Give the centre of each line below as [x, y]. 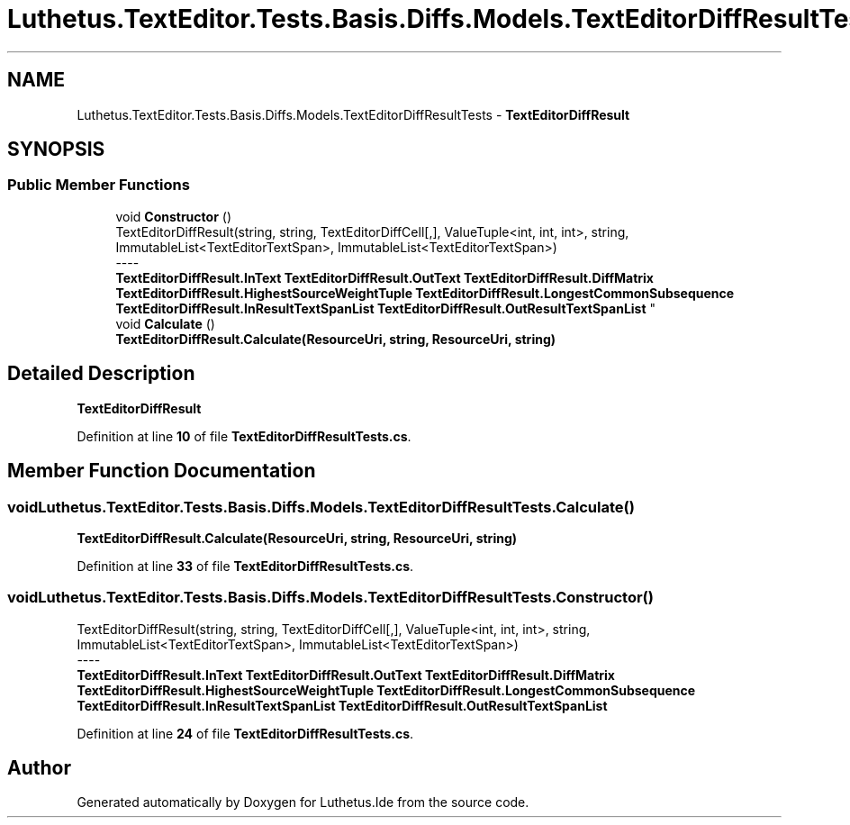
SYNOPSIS [56, 150]
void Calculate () [165, 323]
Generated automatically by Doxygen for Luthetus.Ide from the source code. [303, 802]
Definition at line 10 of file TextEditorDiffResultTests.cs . [244, 436]
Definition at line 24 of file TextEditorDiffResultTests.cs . [245, 733]
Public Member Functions [99, 185]
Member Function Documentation [162, 471]
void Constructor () [173, 216]
